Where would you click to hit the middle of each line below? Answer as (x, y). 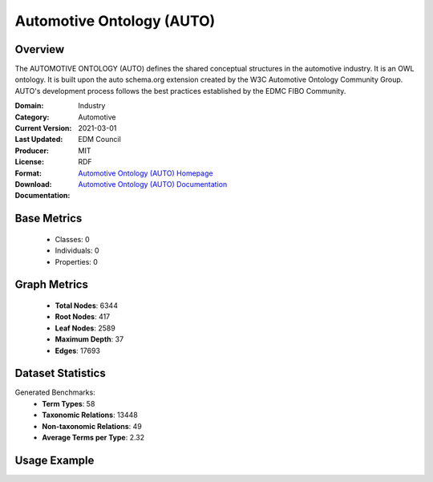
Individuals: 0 (77, 251)
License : (29, 162)
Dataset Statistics (60, 373)
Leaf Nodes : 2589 (85, 328)
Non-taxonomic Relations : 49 (92, 426)
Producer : (32, 150)
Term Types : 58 (69, 403)
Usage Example (55, 460)
